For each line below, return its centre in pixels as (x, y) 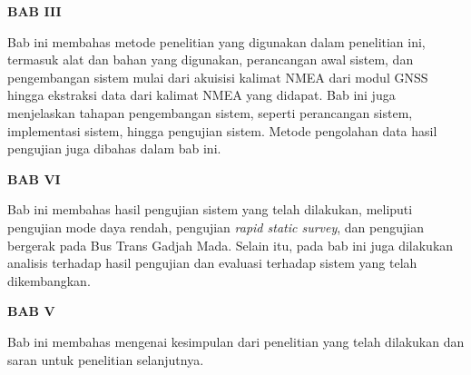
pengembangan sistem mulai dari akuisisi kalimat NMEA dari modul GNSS (218, 77)
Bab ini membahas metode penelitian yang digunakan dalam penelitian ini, (216, 41)
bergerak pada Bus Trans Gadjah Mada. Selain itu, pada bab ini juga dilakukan (231, 245)
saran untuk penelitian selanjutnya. (106, 359)
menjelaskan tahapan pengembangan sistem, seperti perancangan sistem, (210, 112)
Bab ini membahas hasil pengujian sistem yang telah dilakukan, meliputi (210, 209)
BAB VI (34, 178)
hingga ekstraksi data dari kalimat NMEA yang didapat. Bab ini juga (201, 95)
